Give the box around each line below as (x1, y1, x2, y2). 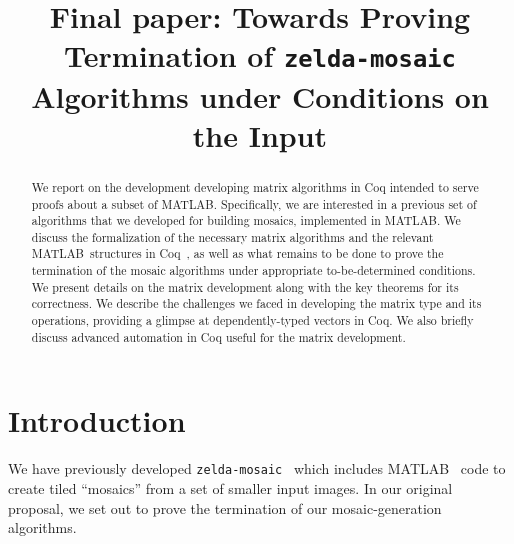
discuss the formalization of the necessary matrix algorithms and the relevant (31, 228, 434, 245)
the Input (192, 114, 328, 155)
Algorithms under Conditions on (31, 75, 489, 116)
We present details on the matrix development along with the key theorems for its (31, 278, 459, 295)
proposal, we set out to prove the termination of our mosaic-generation (8, 497, 442, 518)
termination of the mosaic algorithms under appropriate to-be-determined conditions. (31, 262, 476, 279)
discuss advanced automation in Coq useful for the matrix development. (31, 328, 406, 345)
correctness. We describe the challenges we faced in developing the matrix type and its (31, 295, 482, 312)
